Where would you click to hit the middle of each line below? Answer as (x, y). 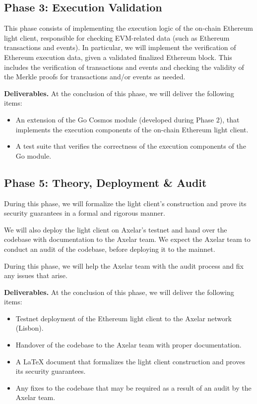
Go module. (33, 155)
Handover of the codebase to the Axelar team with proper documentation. (128, 345)
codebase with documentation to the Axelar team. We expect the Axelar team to (127, 239)
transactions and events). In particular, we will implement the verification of (120, 47)
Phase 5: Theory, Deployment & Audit (105, 182)
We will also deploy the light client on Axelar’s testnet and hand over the (116, 229)
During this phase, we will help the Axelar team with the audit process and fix (124, 265)
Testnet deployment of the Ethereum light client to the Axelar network (124, 318)
